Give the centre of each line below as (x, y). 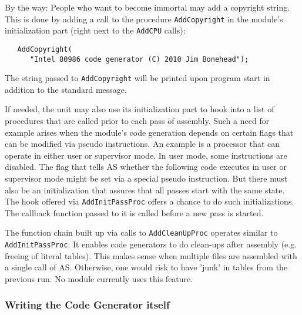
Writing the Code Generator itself (87, 305)
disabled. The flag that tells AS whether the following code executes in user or (146, 167)
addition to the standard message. (66, 89)
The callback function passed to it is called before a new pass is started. (134, 212)
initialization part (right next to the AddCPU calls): (95, 30)
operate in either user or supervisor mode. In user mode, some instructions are (146, 155)
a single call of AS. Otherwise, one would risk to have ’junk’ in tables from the (146, 267)
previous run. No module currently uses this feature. (99, 278)
